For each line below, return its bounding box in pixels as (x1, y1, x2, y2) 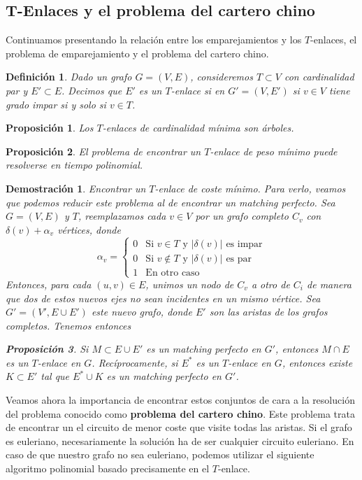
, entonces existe (282, 355, 353, 369)
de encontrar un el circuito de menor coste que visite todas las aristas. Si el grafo (6, 420, 352, 435)
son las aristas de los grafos (209, 304, 328, 319)
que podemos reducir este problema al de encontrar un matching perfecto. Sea (6, 195, 335, 209)
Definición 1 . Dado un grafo (6, 69, 132, 84)
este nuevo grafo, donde (91, 304, 192, 319)
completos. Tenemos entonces (6, 318, 131, 332)
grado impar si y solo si (6, 97, 106, 111)
